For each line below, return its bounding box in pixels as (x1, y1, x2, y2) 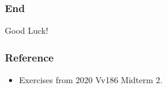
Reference (5, 49, 54, 64)
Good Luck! (5, 24, 48, 37)
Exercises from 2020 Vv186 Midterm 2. (19, 74, 163, 86)
